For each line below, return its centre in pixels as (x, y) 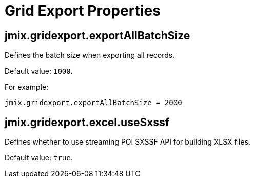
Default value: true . (39, 158)
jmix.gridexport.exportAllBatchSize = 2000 (93, 103)
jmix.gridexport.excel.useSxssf (87, 122)
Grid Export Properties (83, 11)
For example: (27, 87)
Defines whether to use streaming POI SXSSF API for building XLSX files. (128, 142)
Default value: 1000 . (39, 71)
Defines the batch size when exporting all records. (90, 55)
